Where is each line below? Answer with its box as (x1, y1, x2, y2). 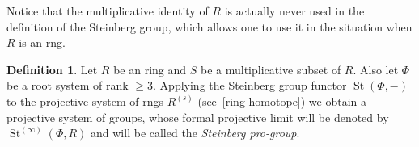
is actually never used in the (224, 2, 365, 19)
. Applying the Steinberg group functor (153, 77, 347, 94)
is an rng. (19, 34, 66, 51)
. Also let (353, 61, 399, 78)
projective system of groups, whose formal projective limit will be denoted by (6, 108, 389, 125)
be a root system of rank (6, 77, 129, 94)
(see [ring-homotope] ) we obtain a (197, 92, 367, 109)
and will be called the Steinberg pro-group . (91, 124, 300, 141)
